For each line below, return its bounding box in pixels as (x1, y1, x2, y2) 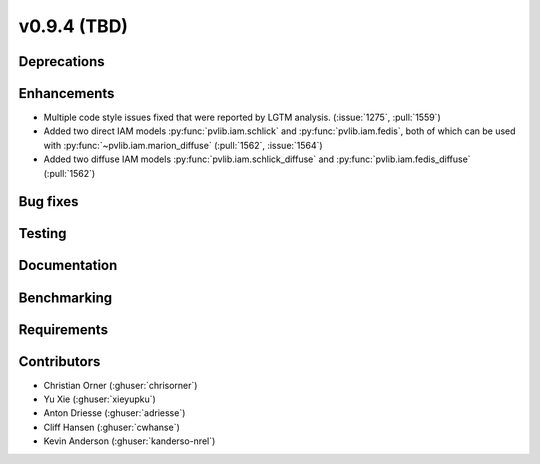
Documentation (18, 257, 118, 274)
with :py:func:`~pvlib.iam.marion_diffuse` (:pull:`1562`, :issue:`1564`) (43, 139, 324, 151)
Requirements (18, 321, 109, 338)
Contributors (18, 353, 101, 370)
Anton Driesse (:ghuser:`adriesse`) (43, 407, 186, 419)
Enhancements (18, 85, 115, 102)
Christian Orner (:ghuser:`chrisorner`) (43, 379, 198, 391)
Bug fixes (18, 193, 79, 210)
